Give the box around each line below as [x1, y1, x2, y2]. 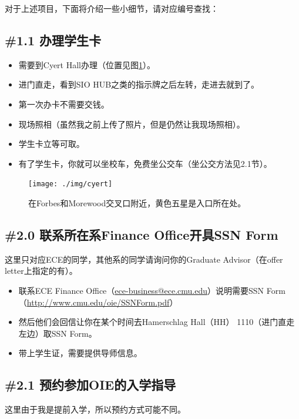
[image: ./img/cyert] [28, 180, 113, 189]
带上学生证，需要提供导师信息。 [18, 347, 142, 359]
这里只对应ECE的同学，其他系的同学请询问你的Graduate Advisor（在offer [5, 253, 283, 265]
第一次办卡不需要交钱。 [18, 98, 109, 110]
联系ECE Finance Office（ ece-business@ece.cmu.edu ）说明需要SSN [18, 284, 264, 296]
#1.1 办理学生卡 [5, 31, 102, 49]
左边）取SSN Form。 [18, 327, 97, 339]
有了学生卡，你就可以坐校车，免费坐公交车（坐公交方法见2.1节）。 [18, 157, 272, 169]
